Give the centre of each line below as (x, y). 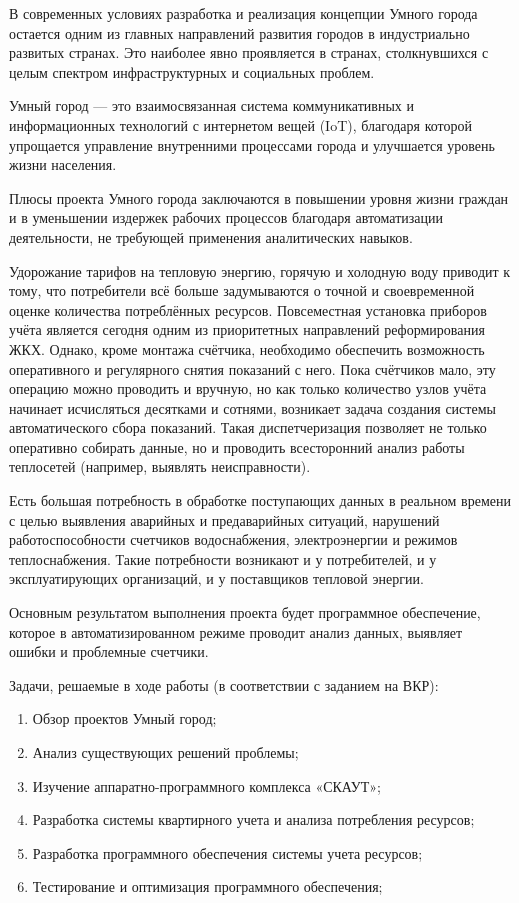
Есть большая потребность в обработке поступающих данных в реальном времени (260, 500)
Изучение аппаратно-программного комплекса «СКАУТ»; (206, 785)
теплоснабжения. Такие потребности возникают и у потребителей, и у (223, 558)
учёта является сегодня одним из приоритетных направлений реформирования (247, 329)
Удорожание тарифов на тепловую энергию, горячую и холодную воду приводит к (260, 270)
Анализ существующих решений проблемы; (165, 752)
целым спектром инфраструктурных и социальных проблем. (192, 71)
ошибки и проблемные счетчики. (109, 651)
